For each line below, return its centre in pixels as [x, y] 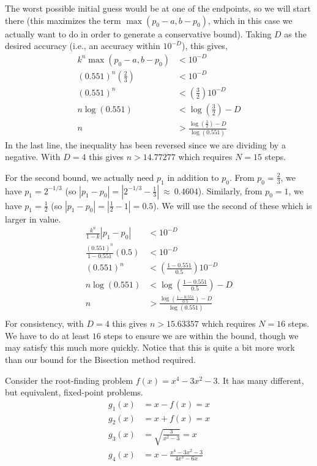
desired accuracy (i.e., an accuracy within [83, 46]
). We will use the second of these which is [233, 205]
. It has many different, [261, 380]
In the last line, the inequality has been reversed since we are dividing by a [145, 144]
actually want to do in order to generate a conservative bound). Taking [138, 33]
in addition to [193, 177]
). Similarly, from [230, 190]
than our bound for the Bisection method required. [100, 359]
